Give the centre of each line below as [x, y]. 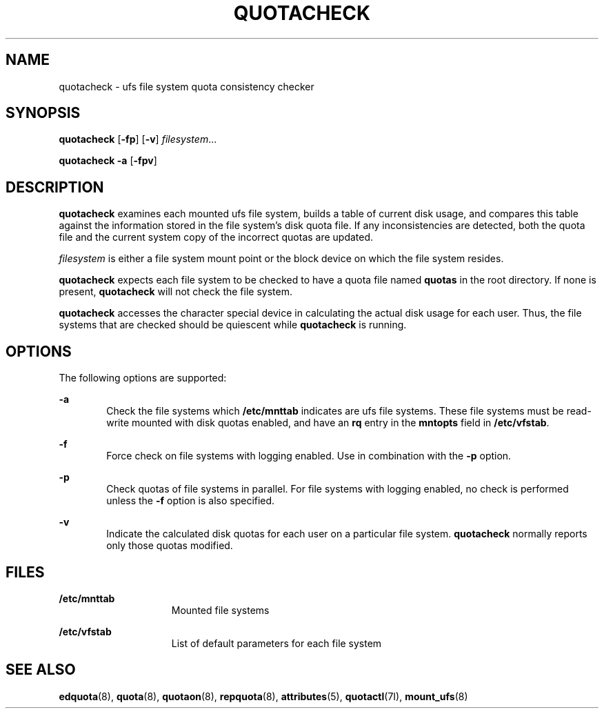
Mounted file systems [220, 610]
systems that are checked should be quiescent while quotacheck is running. [233, 325]
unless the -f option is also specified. [191, 501]
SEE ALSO [41, 670]
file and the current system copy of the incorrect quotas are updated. [216, 237]
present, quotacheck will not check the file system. [175, 292]
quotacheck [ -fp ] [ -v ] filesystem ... [138, 139]
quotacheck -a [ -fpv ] [108, 161]
